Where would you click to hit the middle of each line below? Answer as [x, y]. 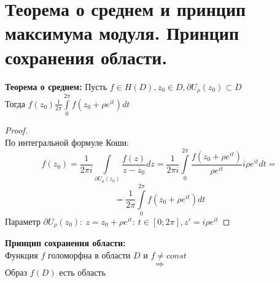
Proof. [16, 130]
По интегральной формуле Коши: [67, 142]
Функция [21, 255]
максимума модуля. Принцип [122, 33]
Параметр [23, 221]
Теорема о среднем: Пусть [56, 86]
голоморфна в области [89, 255]
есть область [82, 272]
